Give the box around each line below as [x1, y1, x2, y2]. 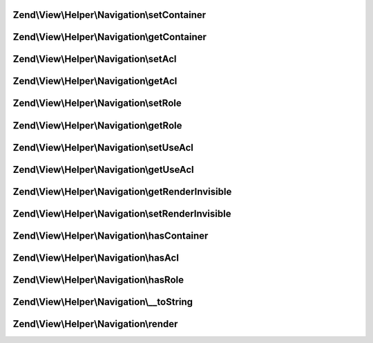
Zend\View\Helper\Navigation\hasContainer [12, 230, 209, 241]
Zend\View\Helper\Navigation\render [12, 318, 178, 330]
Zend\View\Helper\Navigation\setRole [12, 98, 182, 109]
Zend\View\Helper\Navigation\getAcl [12, 75, 178, 87]
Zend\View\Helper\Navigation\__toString [12, 296, 193, 308]
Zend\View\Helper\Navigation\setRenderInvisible [12, 207, 231, 219]
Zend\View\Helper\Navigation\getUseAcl [12, 163, 194, 176]
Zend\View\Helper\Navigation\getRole [12, 120, 182, 131]
